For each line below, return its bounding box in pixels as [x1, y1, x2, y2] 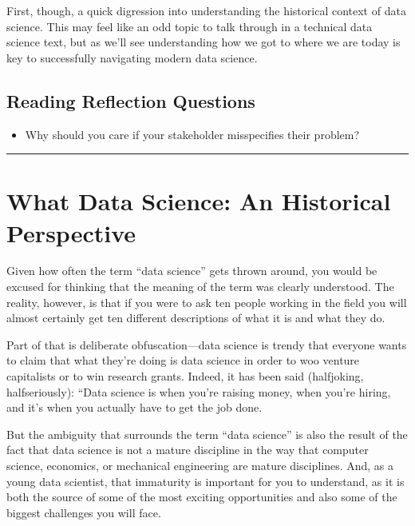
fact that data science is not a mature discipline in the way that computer [6, 441, 369, 458]
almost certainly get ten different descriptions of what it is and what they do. [6, 309, 385, 326]
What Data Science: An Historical [6, 185, 391, 217]
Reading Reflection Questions [6, 88, 255, 113]
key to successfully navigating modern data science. [6, 49, 258, 66]
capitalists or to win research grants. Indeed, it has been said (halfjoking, [6, 368, 364, 385]
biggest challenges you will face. [6, 504, 161, 520]
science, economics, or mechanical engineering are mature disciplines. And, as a [6, 457, 394, 474]
